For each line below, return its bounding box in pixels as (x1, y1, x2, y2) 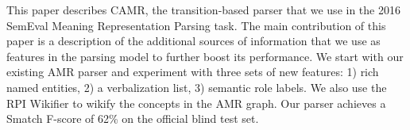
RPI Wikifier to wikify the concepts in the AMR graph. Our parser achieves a (6, 94, 386, 111)
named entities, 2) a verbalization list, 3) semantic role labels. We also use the (6, 78, 387, 95)
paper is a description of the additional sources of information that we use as (6, 32, 381, 49)
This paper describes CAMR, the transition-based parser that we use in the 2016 (6, 2, 400, 17)
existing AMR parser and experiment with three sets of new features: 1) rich (6, 63, 379, 80)
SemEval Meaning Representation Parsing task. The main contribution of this (6, 17, 386, 33)
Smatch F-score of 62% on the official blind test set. (6, 110, 259, 127)
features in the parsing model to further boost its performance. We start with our (6, 48, 404, 64)
